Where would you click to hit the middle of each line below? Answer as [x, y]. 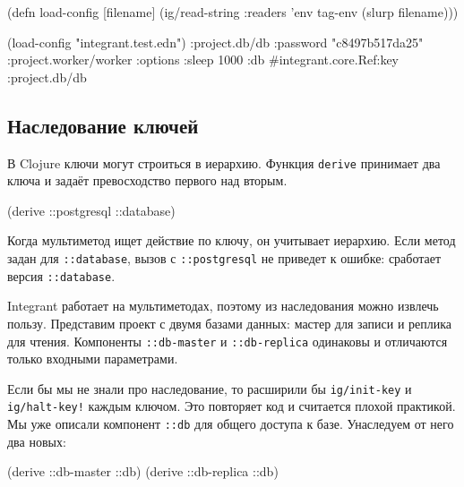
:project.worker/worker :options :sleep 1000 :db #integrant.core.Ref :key [203, 60]
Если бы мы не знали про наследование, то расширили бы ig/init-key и [210, 388]
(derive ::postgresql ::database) [91, 210]
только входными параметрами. [93, 359]
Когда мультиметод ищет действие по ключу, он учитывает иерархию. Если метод [232, 240]
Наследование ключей [103, 125]
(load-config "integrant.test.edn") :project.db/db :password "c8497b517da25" [215, 42]
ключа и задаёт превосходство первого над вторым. [147, 180]
